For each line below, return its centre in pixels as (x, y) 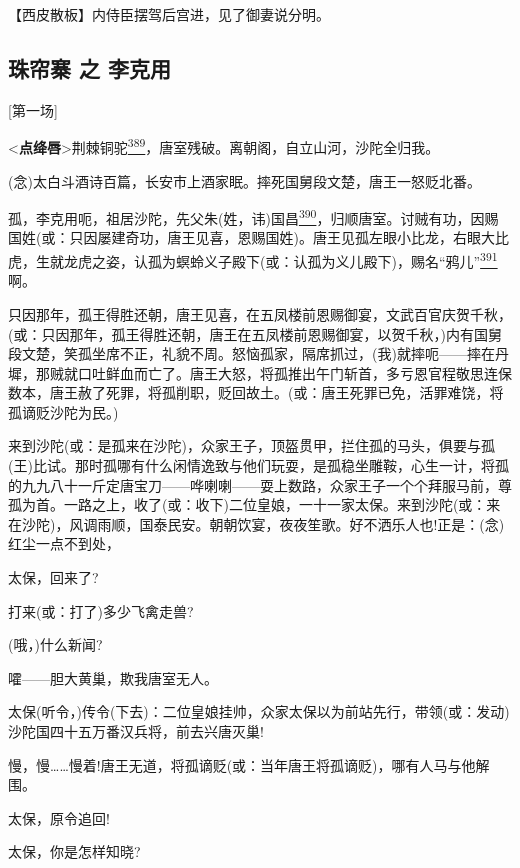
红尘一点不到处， (64, 543)
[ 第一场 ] (33, 109)
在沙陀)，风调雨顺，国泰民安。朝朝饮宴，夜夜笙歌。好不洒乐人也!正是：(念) (256, 523)
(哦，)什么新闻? (55, 644)
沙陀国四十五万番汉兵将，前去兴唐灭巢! (136, 731)
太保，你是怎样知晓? (74, 851)
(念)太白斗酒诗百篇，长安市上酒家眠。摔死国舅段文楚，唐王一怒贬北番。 (244, 180)
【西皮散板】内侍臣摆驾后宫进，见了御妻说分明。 (169, 14)
